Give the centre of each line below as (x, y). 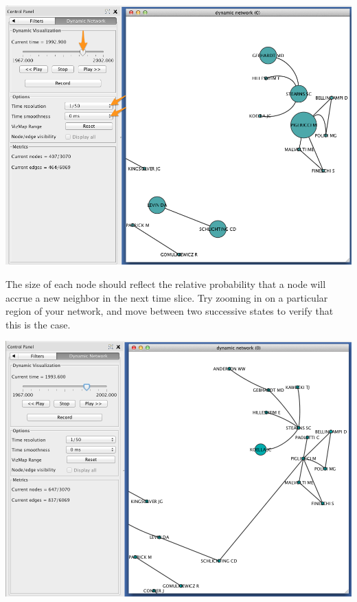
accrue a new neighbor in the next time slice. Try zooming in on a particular (167, 297)
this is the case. (38, 324)
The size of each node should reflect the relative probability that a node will (166, 283)
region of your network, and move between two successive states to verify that (170, 311)
